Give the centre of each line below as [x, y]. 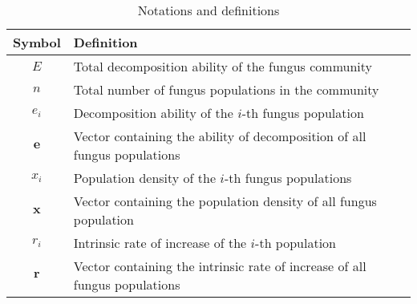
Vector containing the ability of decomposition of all [220, 136]
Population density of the [145, 178]
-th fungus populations [288, 178]
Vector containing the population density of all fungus [225, 201]
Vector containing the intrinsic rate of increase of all [220, 266]
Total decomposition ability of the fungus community [223, 66]
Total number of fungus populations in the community [226, 89]
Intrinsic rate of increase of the [160, 243]
